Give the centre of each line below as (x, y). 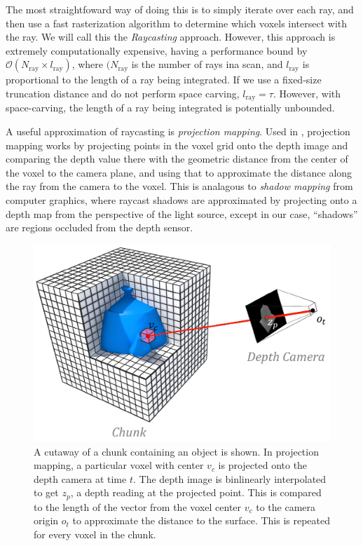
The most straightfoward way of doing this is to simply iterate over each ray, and (180, 9)
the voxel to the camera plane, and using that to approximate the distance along (179, 172)
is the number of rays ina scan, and (207, 64)
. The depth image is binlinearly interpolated (230, 478)
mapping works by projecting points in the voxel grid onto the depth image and (177, 145)
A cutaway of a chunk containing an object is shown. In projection (176, 451)
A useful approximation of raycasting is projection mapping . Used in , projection (178, 131)
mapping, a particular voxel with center (119, 465)
